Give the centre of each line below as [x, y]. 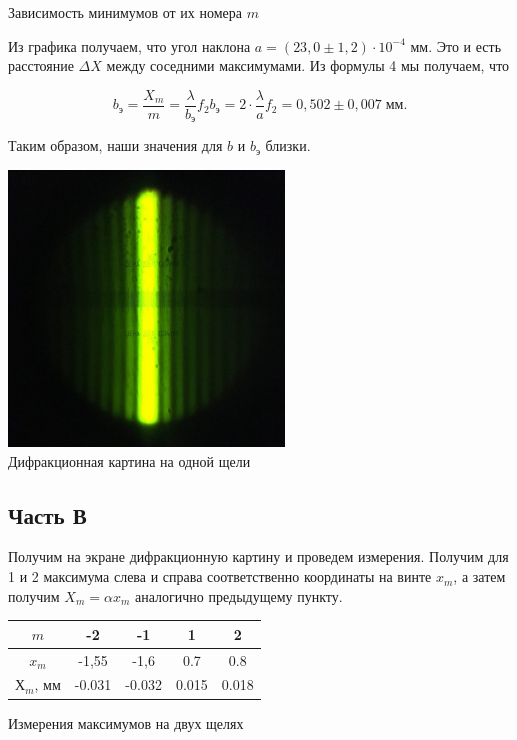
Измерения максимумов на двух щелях [126, 722]
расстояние [41, 65]
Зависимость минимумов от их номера [125, 12]
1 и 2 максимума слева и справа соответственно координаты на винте [220, 576]
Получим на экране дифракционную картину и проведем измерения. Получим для [258, 556]
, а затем [479, 576]
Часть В [47, 514]
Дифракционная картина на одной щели [129, 460]
